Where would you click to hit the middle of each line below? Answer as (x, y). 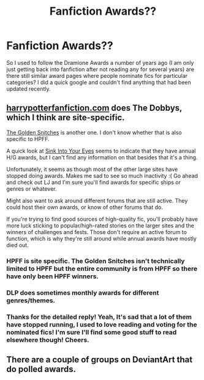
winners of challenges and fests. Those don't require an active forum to (96, 232)
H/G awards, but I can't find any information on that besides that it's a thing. (102, 157)
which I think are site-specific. (66, 118)
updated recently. (28, 89)
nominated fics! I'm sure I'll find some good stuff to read (92, 332)
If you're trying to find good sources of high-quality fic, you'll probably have (102, 219)
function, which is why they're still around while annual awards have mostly (102, 238)
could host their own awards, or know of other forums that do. (85, 207)
